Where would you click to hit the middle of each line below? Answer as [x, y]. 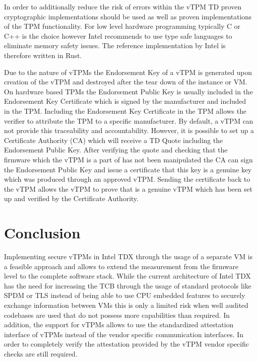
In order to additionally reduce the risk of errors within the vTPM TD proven [123, 6]
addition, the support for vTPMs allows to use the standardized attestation [119, 325]
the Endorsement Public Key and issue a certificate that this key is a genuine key [128, 169]
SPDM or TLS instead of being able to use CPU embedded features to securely [125, 295]
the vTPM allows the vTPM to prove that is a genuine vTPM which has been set [128, 188]
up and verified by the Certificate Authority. [71, 198]
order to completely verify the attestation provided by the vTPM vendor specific [127, 344]
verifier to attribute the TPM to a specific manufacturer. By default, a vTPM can [129, 120]
